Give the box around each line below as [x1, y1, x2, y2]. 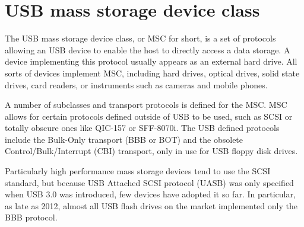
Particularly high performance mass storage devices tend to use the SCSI [5, 165, 271, 177]
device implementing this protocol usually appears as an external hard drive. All [5, 55, 297, 68]
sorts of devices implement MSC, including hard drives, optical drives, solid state [5, 66, 300, 79]
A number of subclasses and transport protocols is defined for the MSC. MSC [5, 98, 287, 111]
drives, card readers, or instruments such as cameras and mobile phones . [5, 78, 268, 91]
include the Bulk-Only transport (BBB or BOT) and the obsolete [5, 133, 243, 145]
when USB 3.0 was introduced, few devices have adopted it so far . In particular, [5, 188, 296, 200]
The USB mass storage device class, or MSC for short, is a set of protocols [5, 32, 276, 44]
